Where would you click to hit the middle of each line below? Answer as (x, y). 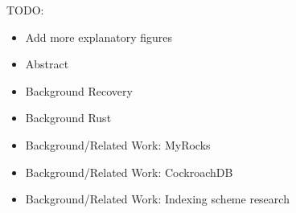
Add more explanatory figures (99, 37)
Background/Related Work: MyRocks (118, 144)
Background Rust (68, 118)
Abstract (47, 64)
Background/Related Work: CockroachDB (129, 172)
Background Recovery (79, 90)
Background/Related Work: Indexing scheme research (157, 199)
